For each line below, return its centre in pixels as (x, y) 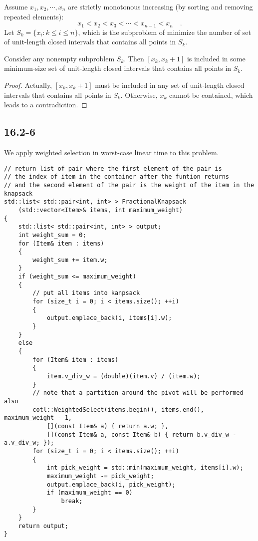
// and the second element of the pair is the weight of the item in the (129, 185)
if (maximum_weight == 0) (90, 493)
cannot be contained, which (211, 95)
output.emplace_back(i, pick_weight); (111, 484)
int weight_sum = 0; (52, 235)
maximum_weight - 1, (38, 418)
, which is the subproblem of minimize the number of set (164, 32)
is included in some (216, 58)
